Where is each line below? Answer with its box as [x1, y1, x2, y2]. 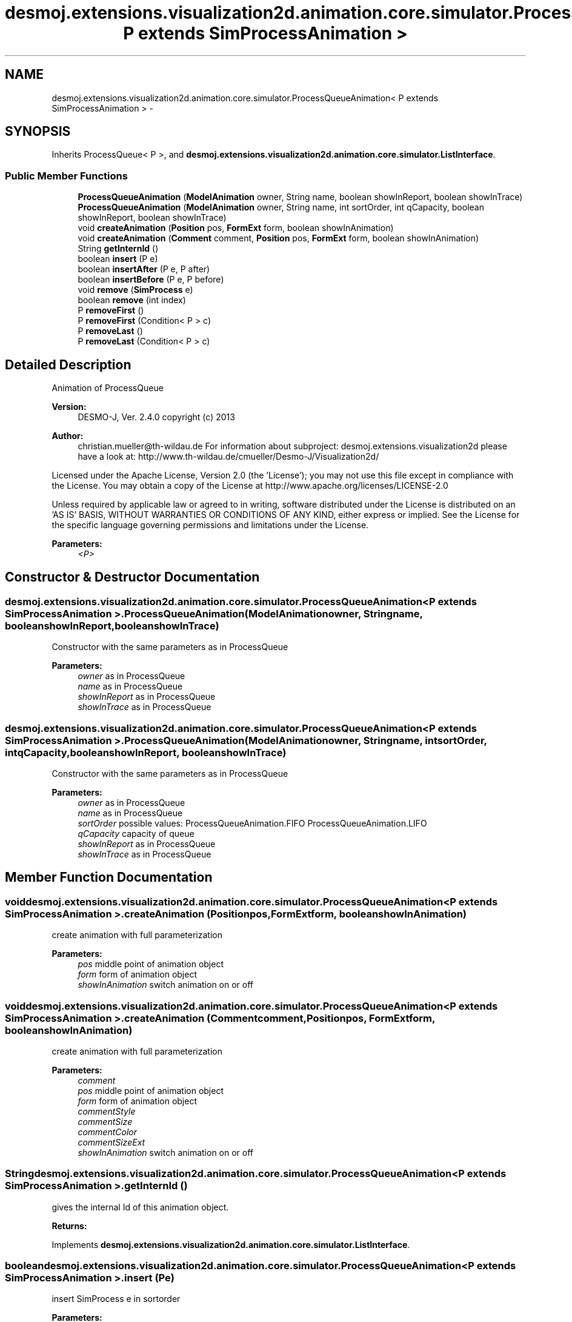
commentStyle [78, 1106, 136, 1116]
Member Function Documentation [5, 870, 213, 885]
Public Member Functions [5, 169, 128, 182]
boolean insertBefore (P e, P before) [78, 274, 224, 285]
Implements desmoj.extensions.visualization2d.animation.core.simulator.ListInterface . [52, 1239, 410, 1250]
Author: [52, 431, 84, 441]
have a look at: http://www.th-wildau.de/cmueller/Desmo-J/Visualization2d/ [78, 451, 379, 462]
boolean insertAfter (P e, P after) [78, 264, 210, 275]
